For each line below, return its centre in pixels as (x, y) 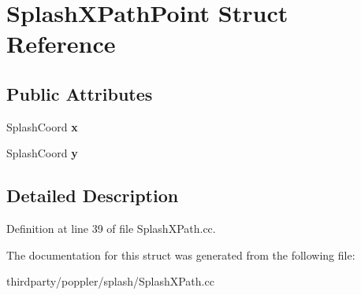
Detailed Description (93, 195)
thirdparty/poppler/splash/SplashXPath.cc (110, 281)
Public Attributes (80, 93)
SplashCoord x (42, 126)
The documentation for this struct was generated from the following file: (181, 254)
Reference (61, 44)
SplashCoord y (42, 153)
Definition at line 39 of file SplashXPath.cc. (111, 229)
